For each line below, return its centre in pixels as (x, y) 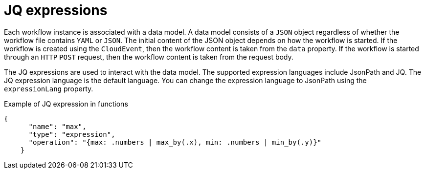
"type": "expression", (72, 134)
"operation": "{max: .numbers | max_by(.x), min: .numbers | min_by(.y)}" (175, 142)
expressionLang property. (49, 88)
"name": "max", (57, 126)
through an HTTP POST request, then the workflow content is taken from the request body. (149, 57)
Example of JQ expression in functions (66, 104)
